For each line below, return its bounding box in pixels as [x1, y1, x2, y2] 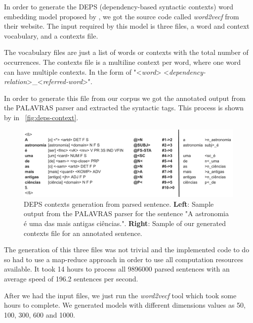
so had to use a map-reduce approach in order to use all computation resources [4, 254, 243, 264]
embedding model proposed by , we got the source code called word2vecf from [4, 11, 239, 21]
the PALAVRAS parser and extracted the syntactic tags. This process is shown [4, 102, 244, 113]
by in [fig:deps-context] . [4, 112, 79, 122]
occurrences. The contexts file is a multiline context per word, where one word [4, 56, 241, 67]
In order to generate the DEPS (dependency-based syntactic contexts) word [4, 1, 234, 11]
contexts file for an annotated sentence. [24, 228, 142, 238]
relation [4, 76, 27, 87]
